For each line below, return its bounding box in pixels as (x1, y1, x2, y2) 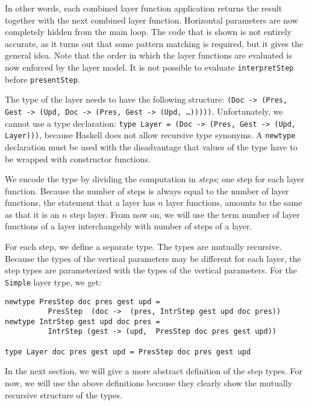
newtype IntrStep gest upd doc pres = (5, 317, 160, 326)
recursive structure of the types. (5, 388, 122, 401)
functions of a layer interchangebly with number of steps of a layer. (5, 220, 252, 232)
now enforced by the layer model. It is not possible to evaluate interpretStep (5, 60, 294, 73)
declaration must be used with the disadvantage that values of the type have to (5, 140, 298, 153)
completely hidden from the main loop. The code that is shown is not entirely (5, 25, 292, 38)
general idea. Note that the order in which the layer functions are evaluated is (5, 49, 292, 62)
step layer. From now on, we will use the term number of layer (70, 208, 300, 220)
